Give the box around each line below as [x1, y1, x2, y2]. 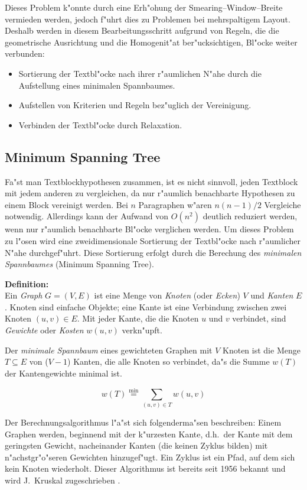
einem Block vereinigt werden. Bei [5, 198, 128, 210]
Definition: [5, 277, 49, 290]
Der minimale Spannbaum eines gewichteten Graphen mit [5, 343, 213, 356]
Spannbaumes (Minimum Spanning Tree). [5, 258, 154, 270]
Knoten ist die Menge [223, 343, 301, 356]
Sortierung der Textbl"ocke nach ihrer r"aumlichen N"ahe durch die [18, 67, 262, 79]
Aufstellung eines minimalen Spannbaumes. [18, 79, 175, 91]
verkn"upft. [122, 324, 162, 336]
